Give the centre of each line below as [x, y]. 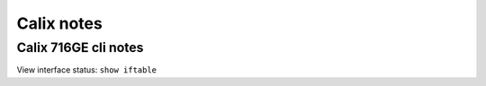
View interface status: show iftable [87, 70]
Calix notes [59, 23]
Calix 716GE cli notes [80, 47]
